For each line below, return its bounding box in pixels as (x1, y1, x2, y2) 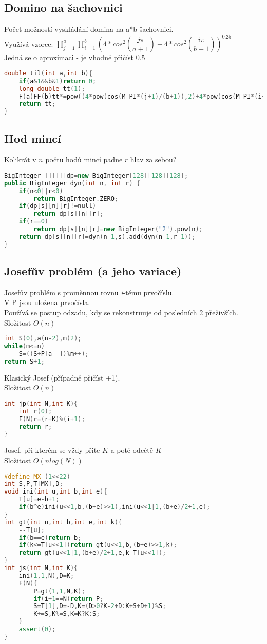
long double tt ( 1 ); (18, 85, 85, 92)
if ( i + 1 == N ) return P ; (33, 595, 104, 602)
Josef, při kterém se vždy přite (4, 445, 100, 456)
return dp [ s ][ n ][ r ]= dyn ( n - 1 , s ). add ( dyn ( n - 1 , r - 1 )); (18, 233, 196, 240)
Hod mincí (4, 130, 61, 146)
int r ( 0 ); (18, 407, 52, 415)
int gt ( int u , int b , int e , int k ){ (4, 518, 122, 526)
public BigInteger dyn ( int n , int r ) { (4, 179, 140, 187)
